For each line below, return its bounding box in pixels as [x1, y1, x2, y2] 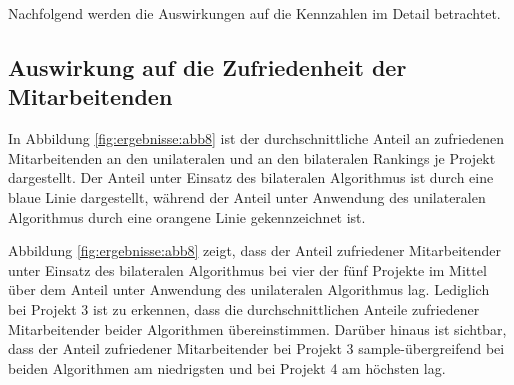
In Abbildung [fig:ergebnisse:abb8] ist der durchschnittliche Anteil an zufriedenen [8, 128, 505, 149]
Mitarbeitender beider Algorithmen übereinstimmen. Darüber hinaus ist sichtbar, [8, 318, 507, 339]
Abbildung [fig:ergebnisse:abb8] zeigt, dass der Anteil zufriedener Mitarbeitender [8, 240, 501, 261]
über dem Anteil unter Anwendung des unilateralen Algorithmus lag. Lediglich [8, 279, 490, 300]
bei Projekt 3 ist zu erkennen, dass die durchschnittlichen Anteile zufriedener [8, 298, 480, 319]
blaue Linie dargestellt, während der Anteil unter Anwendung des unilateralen [8, 186, 486, 207]
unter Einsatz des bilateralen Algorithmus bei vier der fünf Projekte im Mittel [8, 259, 487, 280]
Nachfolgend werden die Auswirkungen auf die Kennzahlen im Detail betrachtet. [8, 3, 501, 23]
